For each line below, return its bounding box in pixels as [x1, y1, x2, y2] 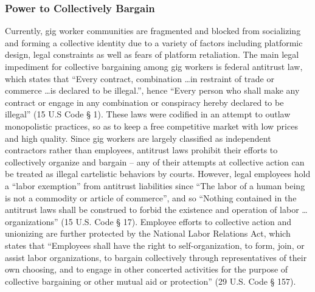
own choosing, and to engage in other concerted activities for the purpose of [5, 263, 288, 276]
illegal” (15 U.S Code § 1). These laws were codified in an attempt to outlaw [5, 108, 291, 120]
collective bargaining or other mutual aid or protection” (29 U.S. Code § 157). [5, 274, 296, 287]
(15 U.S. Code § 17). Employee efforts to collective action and [61, 215, 292, 228]
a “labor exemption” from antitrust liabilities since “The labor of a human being [5, 179, 305, 192]
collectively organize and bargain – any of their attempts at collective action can [5, 155, 305, 168]
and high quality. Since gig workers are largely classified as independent [5, 131, 271, 144]
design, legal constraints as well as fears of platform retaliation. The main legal [5, 48, 299, 61]
